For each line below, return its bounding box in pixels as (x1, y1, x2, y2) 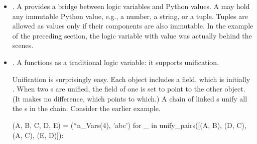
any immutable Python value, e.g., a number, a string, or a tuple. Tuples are (12, 10, 248, 21)
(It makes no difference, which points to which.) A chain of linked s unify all (12, 93, 247, 103)
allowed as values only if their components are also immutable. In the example (12, 20, 253, 31)
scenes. (12, 40, 34, 50)
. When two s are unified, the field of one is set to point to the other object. (12, 83, 245, 94)
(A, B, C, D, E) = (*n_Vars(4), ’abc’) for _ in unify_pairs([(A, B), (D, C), (12, 119, 246, 130)
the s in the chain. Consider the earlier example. (12, 103, 161, 113)
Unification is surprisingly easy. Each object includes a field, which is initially (12, 73, 250, 84)
